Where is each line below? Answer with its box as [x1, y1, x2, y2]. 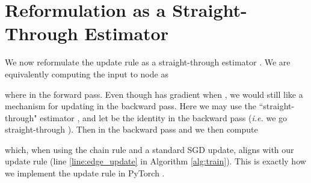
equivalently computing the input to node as [5, 67, 168, 80]
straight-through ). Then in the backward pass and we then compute [5, 123, 258, 136]
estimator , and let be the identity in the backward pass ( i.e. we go [40, 111, 288, 124]
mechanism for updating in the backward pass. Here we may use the [5, 100, 257, 112]
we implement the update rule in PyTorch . [5, 167, 165, 179]
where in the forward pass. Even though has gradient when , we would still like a [5, 88, 303, 100]
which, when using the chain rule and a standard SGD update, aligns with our [5, 143, 294, 155]
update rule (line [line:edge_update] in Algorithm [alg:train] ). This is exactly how [5, 155, 306, 167]
